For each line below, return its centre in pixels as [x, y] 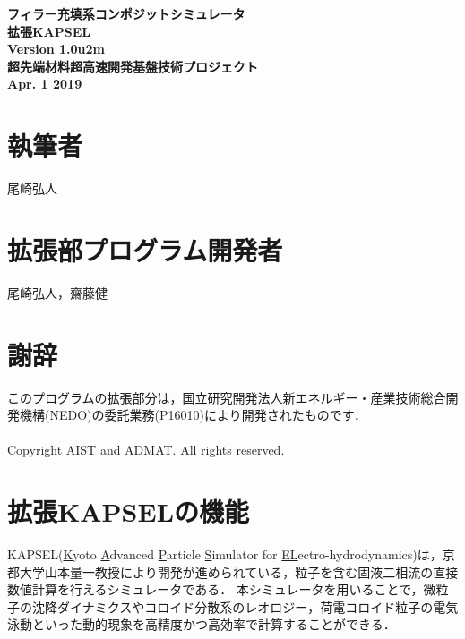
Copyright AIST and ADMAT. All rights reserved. [146, 450]
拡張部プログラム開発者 [145, 249]
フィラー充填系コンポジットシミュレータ [126, 13]
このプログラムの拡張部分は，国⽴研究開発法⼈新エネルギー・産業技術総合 [227, 397]
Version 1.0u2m [56, 49]
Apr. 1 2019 [45, 84]
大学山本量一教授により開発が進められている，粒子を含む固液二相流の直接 [239, 571]
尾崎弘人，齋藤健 [57, 292]
